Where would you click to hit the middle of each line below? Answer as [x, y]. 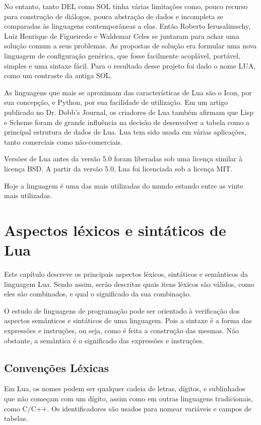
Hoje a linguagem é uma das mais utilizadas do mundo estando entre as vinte [124, 185]
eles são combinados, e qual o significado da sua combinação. [98, 294]
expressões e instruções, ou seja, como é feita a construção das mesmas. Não [121, 330]
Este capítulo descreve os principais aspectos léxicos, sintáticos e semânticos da [126, 274]
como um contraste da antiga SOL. [58, 75]
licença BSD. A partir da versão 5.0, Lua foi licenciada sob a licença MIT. [118, 168]
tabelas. [16, 418]
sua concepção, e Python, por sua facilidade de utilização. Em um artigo [116, 102]
